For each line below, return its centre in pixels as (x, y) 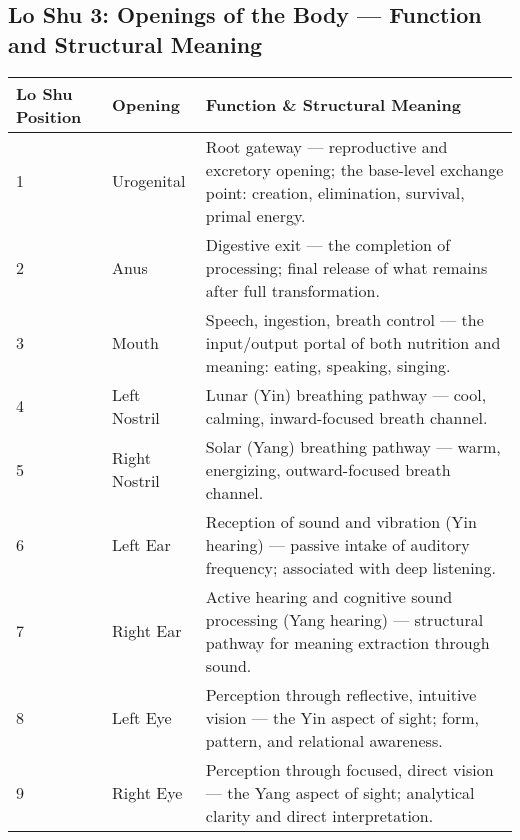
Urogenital (149, 181)
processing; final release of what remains (346, 267)
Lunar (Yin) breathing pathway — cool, (346, 394)
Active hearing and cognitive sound (329, 596)
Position (49, 116)
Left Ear (141, 544)
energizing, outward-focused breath (328, 469)
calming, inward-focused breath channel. (346, 417)
